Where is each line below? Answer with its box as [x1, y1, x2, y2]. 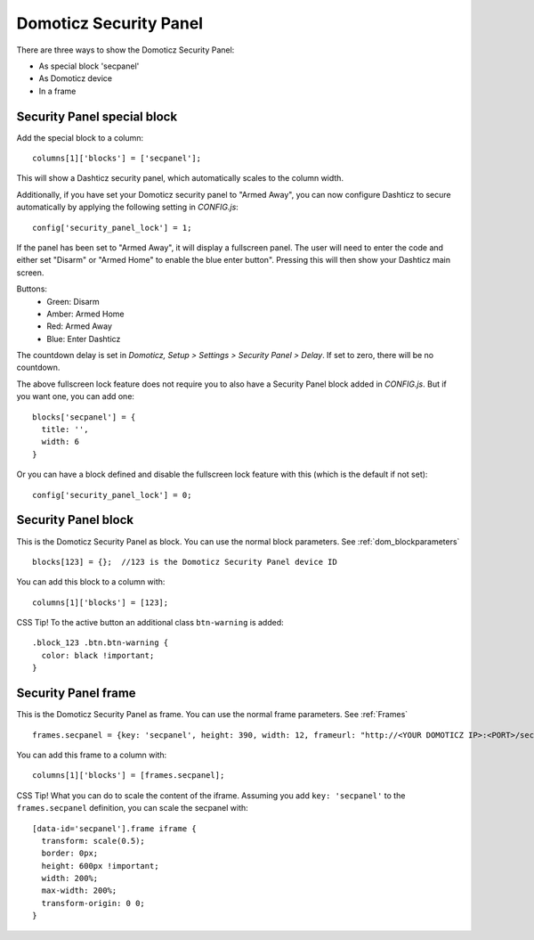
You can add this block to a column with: [16, 576, 166, 587]
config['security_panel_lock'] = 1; [32, 223, 192, 233]
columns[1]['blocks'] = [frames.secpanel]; [32, 771, 225, 781]
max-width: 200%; [41, 886, 117, 895]
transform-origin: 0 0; [41, 898, 146, 908]
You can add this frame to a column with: [16, 749, 167, 760]
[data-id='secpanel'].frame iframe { [32, 823, 198, 833]
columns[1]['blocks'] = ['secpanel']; [32, 153, 202, 164]
